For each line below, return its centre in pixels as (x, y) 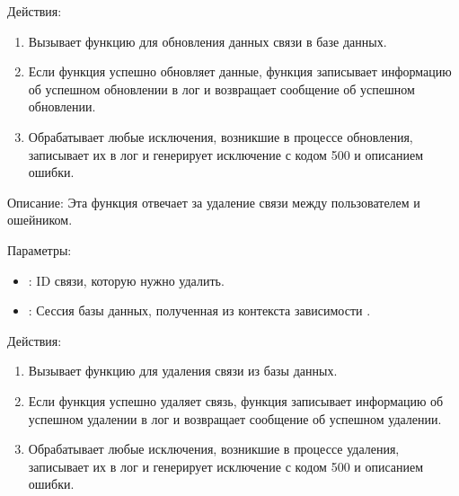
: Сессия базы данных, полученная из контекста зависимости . (199, 310)
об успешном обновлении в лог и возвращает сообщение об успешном (221, 89)
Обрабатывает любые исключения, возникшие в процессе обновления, (221, 136)
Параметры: (40, 249)
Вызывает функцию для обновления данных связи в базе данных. (207, 41)
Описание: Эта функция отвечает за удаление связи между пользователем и (214, 202)
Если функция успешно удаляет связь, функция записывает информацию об (236, 400)
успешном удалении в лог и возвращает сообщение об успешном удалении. (235, 418)
